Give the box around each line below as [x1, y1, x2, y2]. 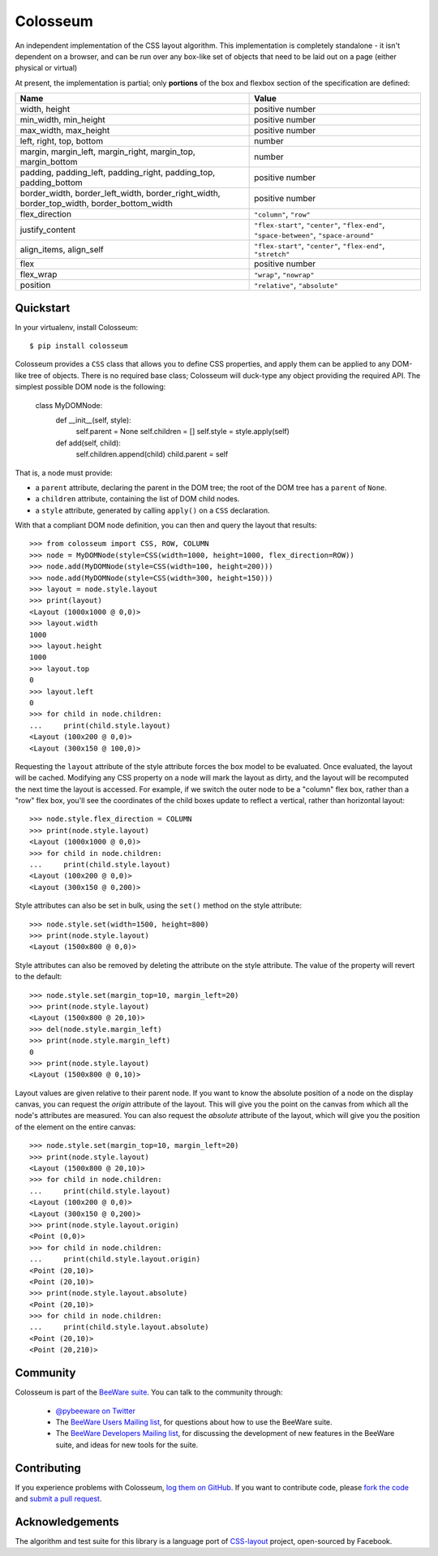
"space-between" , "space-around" [254, 230, 375, 241]
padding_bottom [19, 177, 83, 188]
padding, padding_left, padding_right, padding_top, [19, 167, 216, 178]
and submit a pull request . [15, 1494, 102, 1504]
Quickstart [15, 301, 71, 315]
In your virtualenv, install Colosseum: [15, 322, 138, 332]
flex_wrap [19, 269, 58, 280]
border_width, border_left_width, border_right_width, [19, 187, 221, 199]
